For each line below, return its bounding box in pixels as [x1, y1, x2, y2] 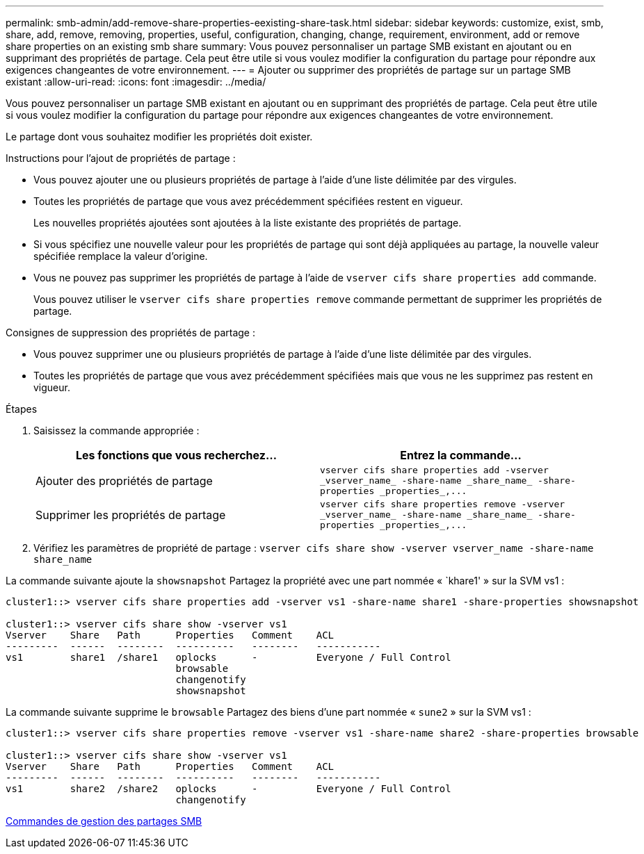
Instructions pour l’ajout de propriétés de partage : [6, 152, 236, 164]
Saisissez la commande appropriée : [33, 425, 200, 436]
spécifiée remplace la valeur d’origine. [33, 250, 208, 262]
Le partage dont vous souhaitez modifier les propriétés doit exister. [6, 131, 313, 142]
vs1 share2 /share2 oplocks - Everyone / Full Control [6, 783, 451, 794]
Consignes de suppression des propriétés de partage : [6, 327, 255, 338]
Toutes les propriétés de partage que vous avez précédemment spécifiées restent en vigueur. [33, 195, 463, 207]
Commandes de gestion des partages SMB [6, 815, 202, 827]
